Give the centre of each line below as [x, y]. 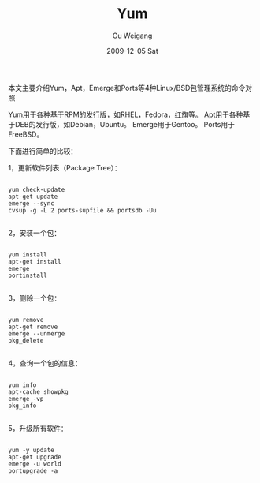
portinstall [28, 275]
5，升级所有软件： [38, 428]
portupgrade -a [33, 470]
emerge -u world [35, 464]
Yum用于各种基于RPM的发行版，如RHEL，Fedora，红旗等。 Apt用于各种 [126, 114]
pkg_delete [26, 340]
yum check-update [37, 189]
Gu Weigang [132, 36]
